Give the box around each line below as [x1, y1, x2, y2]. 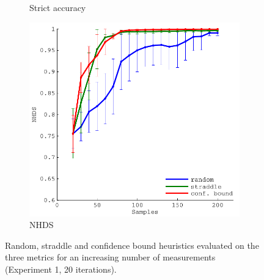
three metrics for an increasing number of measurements [5, 251, 216, 263]
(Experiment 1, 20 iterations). [5, 262, 117, 275]
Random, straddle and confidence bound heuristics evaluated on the [5, 238, 259, 251]
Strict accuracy [29, 1, 86, 13]
